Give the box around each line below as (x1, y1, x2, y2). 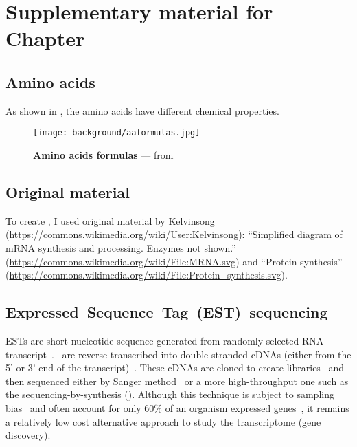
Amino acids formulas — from (33, 148, 174, 162)
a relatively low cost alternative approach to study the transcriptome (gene (5, 414, 321, 428)
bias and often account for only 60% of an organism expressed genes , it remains (5, 400, 349, 415)
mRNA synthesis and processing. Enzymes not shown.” (5, 241, 236, 254)
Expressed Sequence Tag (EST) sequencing (5, 301, 328, 323)
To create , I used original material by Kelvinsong (5, 213, 215, 228)
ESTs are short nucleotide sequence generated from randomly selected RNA (5, 333, 324, 347)
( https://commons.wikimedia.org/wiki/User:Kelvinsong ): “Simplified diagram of (5, 227, 343, 241)
